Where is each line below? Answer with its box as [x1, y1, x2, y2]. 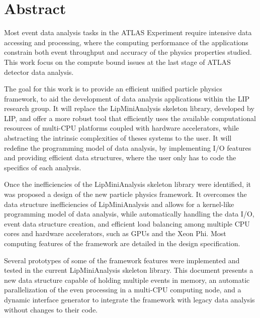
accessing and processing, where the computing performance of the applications [4, 37, 248, 47]
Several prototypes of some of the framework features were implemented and [4, 255, 240, 265]
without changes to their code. [4, 304, 98, 314]
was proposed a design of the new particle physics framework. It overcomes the [4, 189, 247, 199]
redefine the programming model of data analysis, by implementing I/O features [4, 142, 251, 153]
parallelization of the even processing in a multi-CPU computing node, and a [4, 284, 241, 295]
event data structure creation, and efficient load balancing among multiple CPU [4, 218, 250, 229]
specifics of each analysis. [4, 162, 81, 172]
